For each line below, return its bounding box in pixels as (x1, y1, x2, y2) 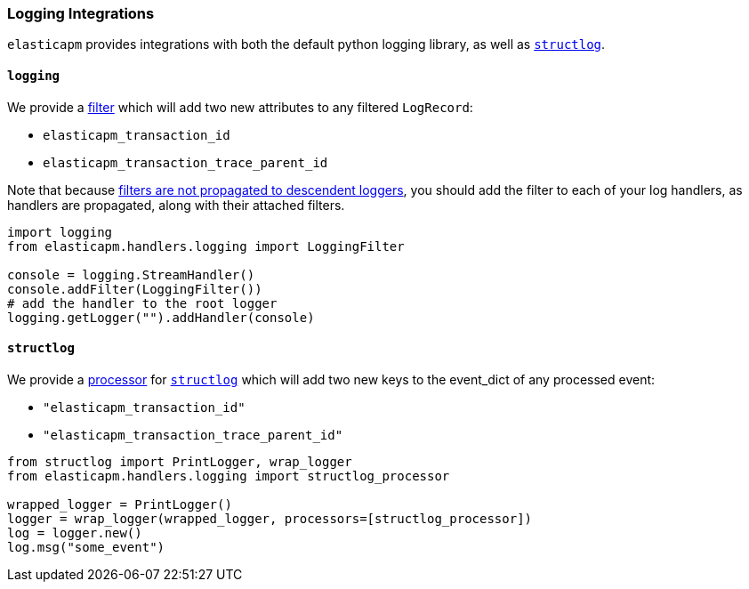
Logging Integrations (7, 4, 155, 22)
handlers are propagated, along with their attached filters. (7, 197, 345, 213)
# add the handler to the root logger (7, 295, 278, 311)
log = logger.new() (7, 525, 142, 540)
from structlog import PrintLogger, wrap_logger (7, 454, 352, 469)
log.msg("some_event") (7, 539, 165, 554)
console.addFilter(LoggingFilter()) (7, 281, 262, 296)
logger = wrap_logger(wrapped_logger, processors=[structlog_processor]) (7, 511, 533, 526)
